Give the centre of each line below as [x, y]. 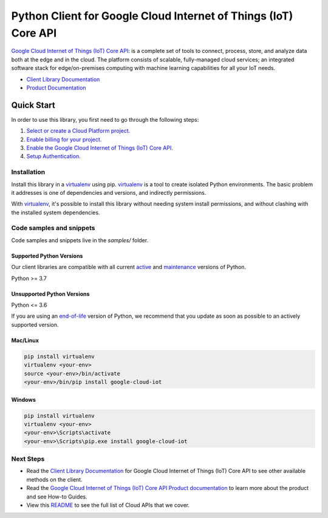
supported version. [35, 324]
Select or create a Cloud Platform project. [78, 131]
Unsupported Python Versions [50, 294]
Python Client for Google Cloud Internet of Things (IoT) [152, 16]
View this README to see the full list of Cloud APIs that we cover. [108, 505]
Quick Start [33, 105]
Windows [23, 399]
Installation [28, 172]
